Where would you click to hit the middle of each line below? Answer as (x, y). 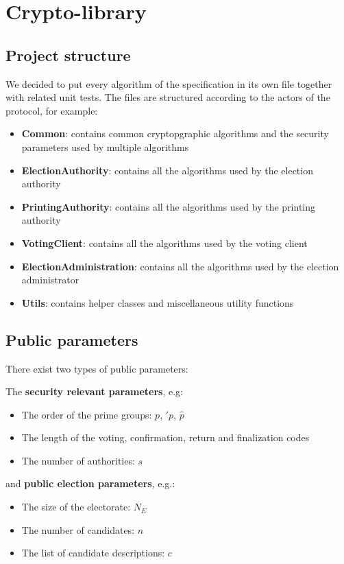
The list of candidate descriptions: (93, 553)
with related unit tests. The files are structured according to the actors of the (168, 97)
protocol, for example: (52, 110)
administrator (50, 280)
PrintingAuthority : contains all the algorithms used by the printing (169, 206)
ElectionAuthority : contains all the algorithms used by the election (167, 170)
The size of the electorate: (76, 507)
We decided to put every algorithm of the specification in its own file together (169, 83)
